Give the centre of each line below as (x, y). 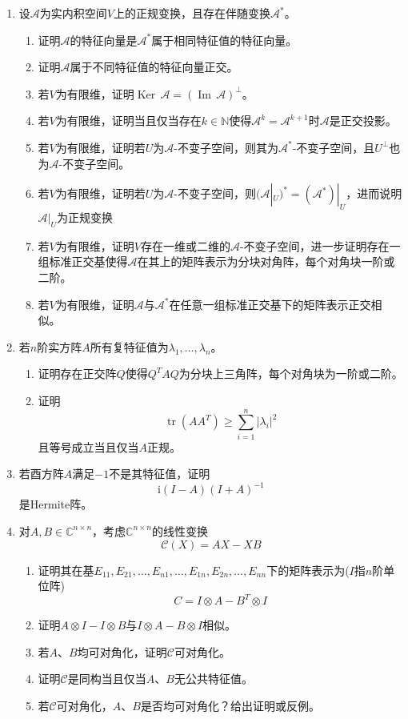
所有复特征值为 (129, 346)
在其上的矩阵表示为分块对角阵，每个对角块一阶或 (266, 261)
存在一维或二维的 (185, 245)
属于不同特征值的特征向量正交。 (154, 67)
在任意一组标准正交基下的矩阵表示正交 (270, 304)
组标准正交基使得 (83, 261)
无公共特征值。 (213, 679)
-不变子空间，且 (334, 147)
